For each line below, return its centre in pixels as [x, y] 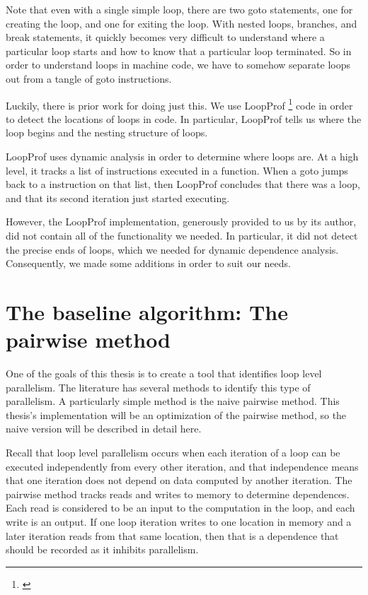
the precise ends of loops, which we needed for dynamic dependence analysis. [172, 249]
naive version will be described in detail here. [104, 429]
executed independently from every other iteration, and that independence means [182, 466]
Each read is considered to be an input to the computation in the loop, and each [180, 508]
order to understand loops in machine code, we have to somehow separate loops [178, 65]
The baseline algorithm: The [147, 311]
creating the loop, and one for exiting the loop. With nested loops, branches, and [182, 23]
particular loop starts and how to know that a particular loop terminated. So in [179, 51]
